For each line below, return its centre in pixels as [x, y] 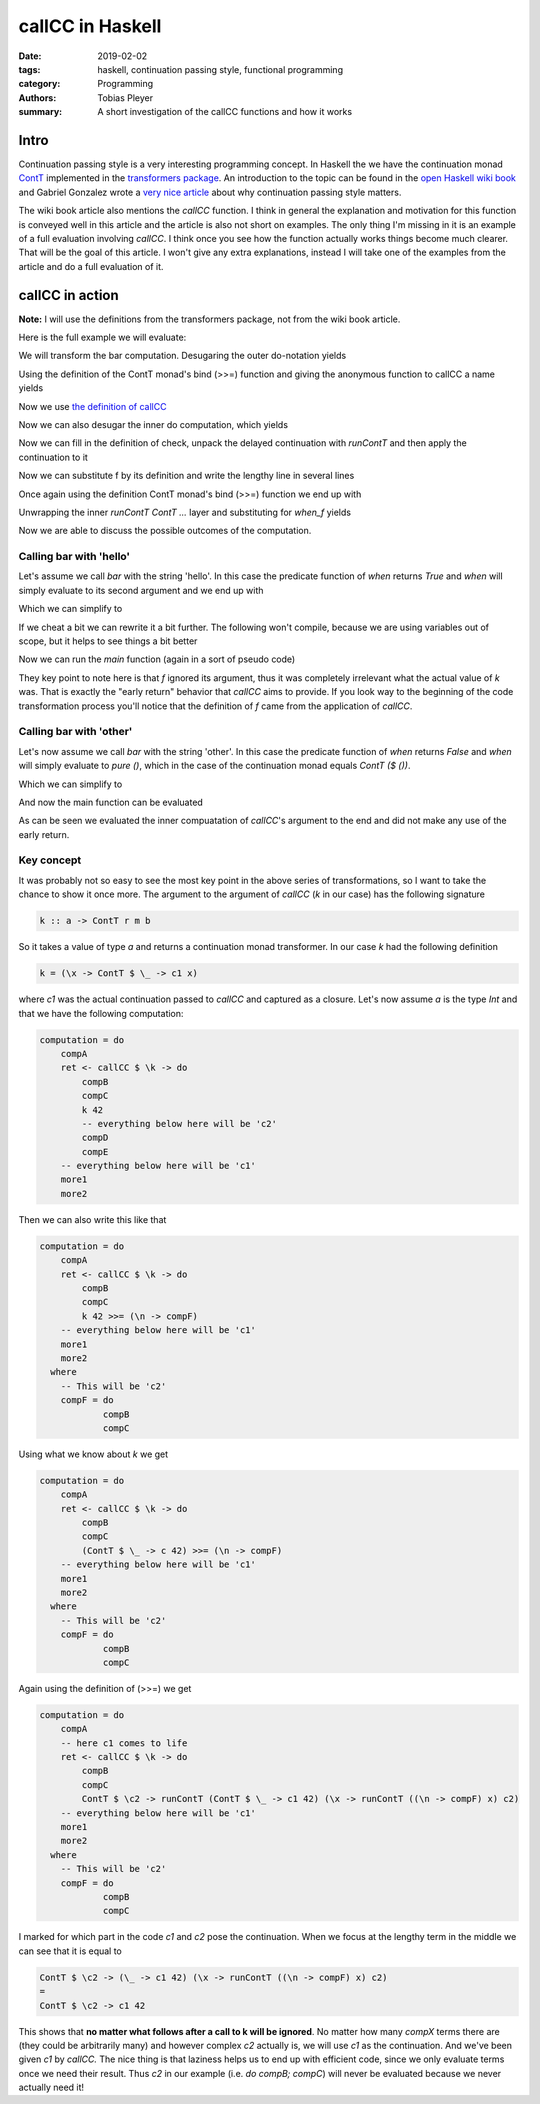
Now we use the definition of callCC [92, 406]
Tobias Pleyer [125, 97]
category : [39, 84]
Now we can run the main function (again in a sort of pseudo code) [157, 659]
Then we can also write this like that [92, 1219]
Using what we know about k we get [93, 1454]
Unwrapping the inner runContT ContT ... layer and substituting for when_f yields [185, 512]
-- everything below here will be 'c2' [179, 1123]
